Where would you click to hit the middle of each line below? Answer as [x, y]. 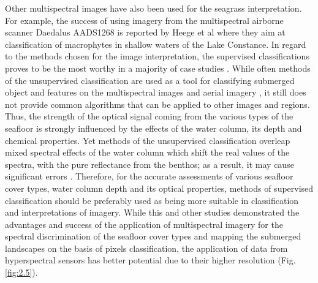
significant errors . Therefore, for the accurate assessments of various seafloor [149, 176]
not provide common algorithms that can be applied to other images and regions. [157, 104]
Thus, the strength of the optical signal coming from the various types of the [149, 116]
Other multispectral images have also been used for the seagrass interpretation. [153, 8]
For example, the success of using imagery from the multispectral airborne [144, 20]
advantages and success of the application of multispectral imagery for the [144, 224]
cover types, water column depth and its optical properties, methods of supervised [159, 188]
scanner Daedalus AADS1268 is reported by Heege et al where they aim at [145, 32]
